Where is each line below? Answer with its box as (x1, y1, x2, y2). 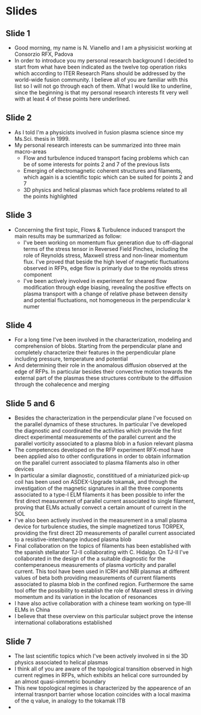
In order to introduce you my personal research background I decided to (14, 57, 194, 64)
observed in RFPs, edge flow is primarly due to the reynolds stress (23, 264, 188, 271)
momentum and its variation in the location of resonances (14, 593, 158, 601)
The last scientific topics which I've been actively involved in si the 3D (14, 652, 188, 660)
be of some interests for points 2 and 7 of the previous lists (23, 161, 170, 168)
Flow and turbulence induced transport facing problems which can (23, 154, 189, 161)
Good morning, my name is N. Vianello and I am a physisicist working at (14, 44, 193, 51)
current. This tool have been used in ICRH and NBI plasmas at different (14, 568, 190, 575)
